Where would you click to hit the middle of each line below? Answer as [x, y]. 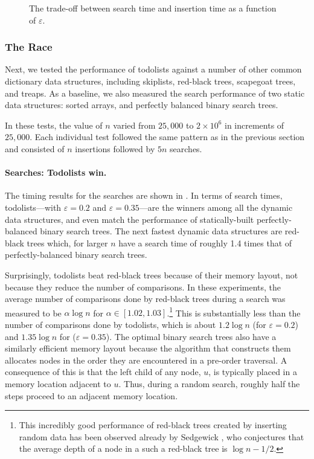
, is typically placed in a [253, 372]
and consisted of [35, 148]
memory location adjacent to [58, 383]
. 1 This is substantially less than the [234, 312]
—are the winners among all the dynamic [216, 207]
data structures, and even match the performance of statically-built [130, 219]
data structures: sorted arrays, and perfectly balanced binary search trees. [142, 105]
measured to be [33, 313]
